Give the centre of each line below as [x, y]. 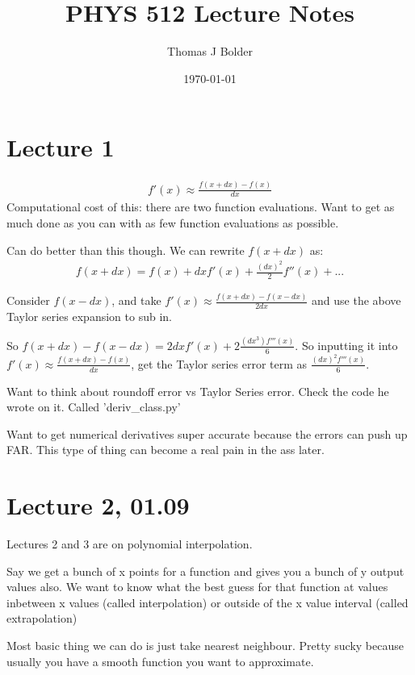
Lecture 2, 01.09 [98, 505]
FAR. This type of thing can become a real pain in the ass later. [166, 450]
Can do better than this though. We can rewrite [126, 250]
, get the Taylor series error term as [219, 363]
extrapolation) [42, 618]
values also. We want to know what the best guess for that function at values [197, 587]
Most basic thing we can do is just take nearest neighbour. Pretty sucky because [205, 645]
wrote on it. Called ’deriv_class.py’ [94, 407]
